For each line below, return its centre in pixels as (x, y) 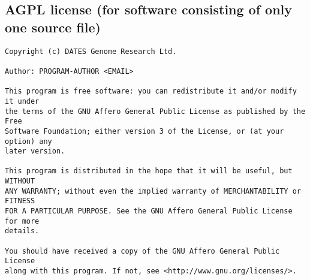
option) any (28, 141)
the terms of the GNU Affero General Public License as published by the (155, 111)
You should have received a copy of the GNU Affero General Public (142, 251)
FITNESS (20, 201)
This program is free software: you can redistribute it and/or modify (151, 91)
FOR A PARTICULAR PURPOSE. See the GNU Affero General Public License (149, 211)
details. (22, 231)
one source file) (53, 27)
